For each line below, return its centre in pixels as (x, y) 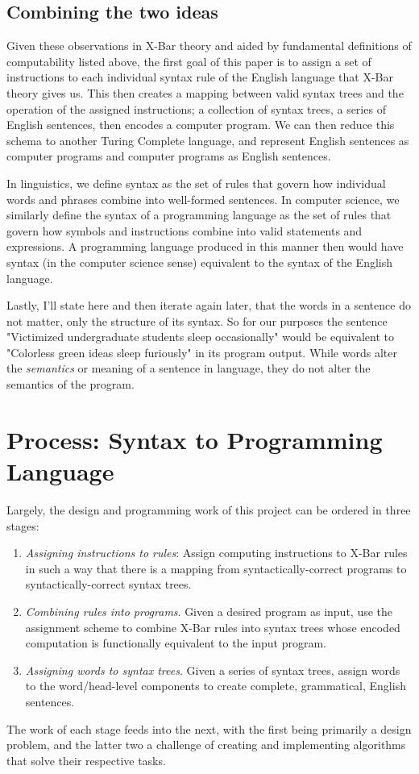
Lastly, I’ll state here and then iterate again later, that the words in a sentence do (209, 305)
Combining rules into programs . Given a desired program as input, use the (209, 611)
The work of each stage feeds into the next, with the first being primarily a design (209, 728)
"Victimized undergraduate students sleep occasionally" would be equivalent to (201, 337)
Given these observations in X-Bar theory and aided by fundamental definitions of (209, 46)
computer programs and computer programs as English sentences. (169, 156)
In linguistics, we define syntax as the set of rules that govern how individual (196, 183)
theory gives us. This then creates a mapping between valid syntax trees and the (205, 92)
